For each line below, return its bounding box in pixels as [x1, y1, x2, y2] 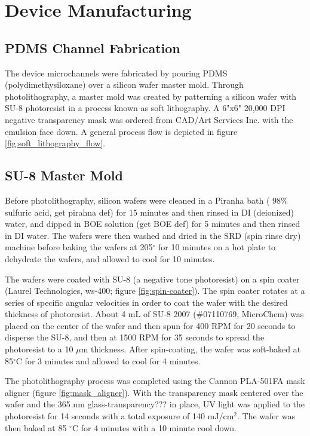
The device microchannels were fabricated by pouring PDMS [5, 66, 228, 79]
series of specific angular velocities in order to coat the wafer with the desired [5, 296, 288, 308]
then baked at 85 [5, 421, 67, 434]
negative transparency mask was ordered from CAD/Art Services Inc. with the [5, 113, 293, 125]
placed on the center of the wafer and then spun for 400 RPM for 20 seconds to [5, 319, 296, 331]
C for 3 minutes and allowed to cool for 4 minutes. [16, 354, 201, 367]
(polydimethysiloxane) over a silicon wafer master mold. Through [5, 78, 244, 91]
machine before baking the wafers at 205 [5, 241, 153, 253]
